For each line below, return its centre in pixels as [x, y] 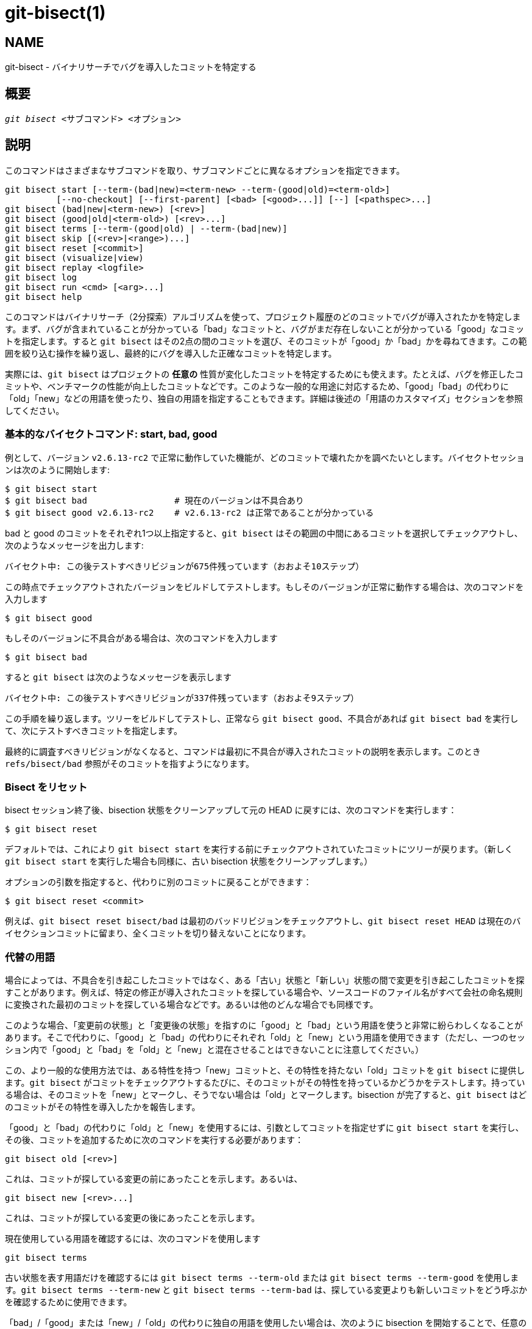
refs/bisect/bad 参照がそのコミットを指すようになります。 [129, 763]
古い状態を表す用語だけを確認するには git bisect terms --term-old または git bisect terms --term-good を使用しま [262, 1278]
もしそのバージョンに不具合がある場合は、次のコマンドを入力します [141, 638]
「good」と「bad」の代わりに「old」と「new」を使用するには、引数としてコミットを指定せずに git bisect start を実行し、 [264, 1128]
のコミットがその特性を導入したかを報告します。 [103, 1107]
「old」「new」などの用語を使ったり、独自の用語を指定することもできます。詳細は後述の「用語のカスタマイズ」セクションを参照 [264, 398]
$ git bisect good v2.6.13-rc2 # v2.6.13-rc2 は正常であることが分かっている [190, 512]
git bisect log [41, 277]
